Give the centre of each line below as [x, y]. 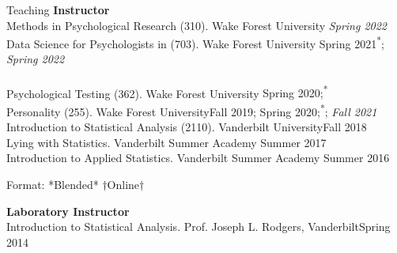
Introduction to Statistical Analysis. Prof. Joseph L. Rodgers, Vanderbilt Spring [198, 227]
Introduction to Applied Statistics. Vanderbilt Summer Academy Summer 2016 [198, 158]
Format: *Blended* [53, 184]
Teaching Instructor [58, 9]
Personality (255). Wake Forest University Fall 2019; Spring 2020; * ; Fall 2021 [192, 110]
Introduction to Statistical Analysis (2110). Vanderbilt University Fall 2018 [187, 127]
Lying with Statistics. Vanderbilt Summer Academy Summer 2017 [166, 142]
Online [123, 184]
